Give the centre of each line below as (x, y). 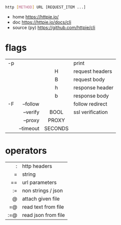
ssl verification (90, 112)
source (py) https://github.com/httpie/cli (54, 27)
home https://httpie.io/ (35, 17)
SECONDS (56, 128)
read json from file (43, 215)
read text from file (43, 207)
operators (26, 151)
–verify (31, 112)
